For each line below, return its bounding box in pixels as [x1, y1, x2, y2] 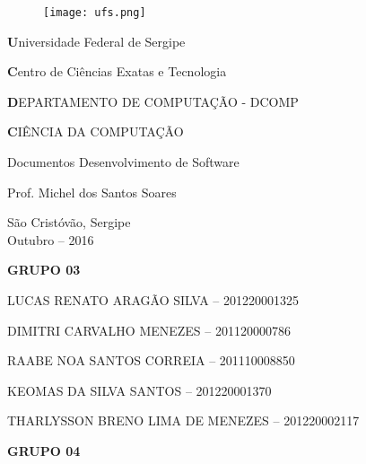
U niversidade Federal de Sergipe [7, 31, 186, 50]
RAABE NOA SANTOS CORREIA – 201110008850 [7, 351, 295, 370]
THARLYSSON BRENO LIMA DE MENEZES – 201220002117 [7, 411, 360, 430]
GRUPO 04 [7, 441, 81, 460]
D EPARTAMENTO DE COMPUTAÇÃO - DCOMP [7, 92, 299, 110]
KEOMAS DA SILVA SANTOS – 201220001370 [7, 381, 272, 399]
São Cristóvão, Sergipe [7, 213, 131, 232]
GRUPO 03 [7, 260, 81, 279]
